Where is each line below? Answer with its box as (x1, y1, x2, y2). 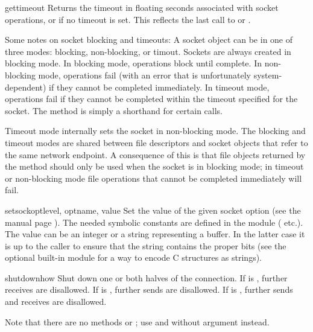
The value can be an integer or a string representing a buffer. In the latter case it (5, 228, 305, 240)
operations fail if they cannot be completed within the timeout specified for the (5, 92, 298, 105)
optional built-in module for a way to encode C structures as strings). (5, 251, 262, 264)
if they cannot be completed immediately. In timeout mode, (49, 80, 270, 93)
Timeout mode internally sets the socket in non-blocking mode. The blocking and (5, 124, 306, 137)
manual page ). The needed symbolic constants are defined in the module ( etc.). (5, 215, 303, 228)
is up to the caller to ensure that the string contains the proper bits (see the (5, 239, 286, 252)
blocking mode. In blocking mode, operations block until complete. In (5, 57, 262, 69)
